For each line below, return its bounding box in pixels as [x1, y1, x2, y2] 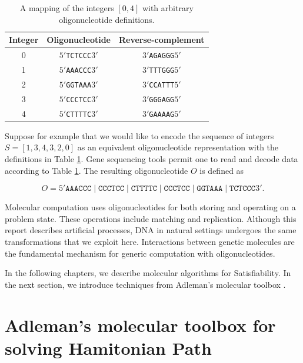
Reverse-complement [118, 33, 205, 46]
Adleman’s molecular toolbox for [5, 312, 276, 337]
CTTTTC [66, 110, 92, 119]
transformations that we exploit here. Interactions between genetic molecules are [5, 235, 295, 247]
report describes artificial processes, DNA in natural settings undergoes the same [5, 224, 297, 236]
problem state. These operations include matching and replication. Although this [5, 212, 297, 224]
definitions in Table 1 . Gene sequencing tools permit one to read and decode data [5, 153, 298, 164]
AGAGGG [149, 52, 175, 60]
